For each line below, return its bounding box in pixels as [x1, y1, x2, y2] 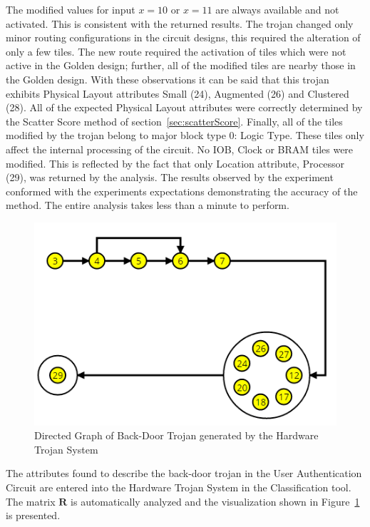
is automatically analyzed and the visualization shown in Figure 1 [71, 493, 360, 508]
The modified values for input [6, 2, 135, 16]
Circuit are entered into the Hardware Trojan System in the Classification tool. [6, 480, 351, 495]
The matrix [6, 493, 56, 508]
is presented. [6, 508, 61, 523]
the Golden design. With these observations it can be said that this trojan [6, 71, 329, 86]
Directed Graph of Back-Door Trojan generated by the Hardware [34, 428, 319, 443]
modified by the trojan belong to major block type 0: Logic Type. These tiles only [6, 128, 364, 143]
